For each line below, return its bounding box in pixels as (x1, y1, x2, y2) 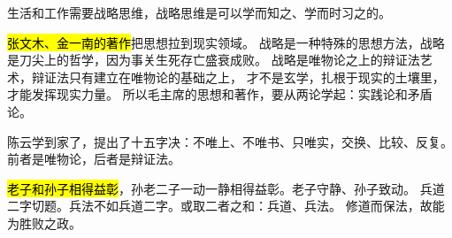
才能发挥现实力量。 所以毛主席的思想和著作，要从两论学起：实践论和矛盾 (7, 85, 433, 104)
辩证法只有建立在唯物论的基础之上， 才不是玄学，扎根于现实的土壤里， (31, 67, 445, 86)
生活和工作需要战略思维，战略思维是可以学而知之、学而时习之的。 (7, 4, 391, 21)
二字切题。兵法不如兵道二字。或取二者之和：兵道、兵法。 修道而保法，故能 (7, 196, 445, 215)
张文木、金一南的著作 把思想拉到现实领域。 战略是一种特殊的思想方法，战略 (7, 33, 445, 51)
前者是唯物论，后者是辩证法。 (7, 150, 180, 168)
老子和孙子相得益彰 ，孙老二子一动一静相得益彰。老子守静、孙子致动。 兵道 (7, 179, 445, 197)
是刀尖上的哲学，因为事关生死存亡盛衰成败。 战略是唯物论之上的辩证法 (7, 50, 420, 69)
